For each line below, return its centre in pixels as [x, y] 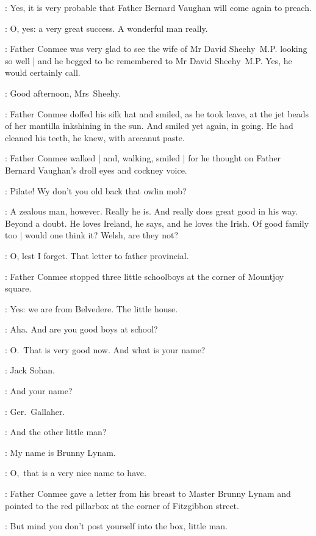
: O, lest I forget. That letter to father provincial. [97, 255]
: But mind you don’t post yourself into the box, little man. [116, 526]
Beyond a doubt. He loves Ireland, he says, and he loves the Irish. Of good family [157, 223]
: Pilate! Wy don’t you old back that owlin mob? [96, 190]
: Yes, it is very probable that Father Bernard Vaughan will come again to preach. [158, 7]
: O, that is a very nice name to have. [76, 473]
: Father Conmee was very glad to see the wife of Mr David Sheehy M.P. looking [156, 49]
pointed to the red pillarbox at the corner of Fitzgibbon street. [122, 505]
